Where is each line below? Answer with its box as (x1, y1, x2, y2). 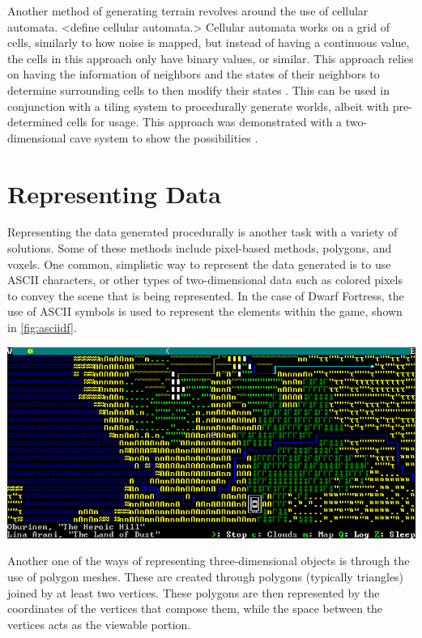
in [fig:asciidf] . (7, 319, 77, 336)
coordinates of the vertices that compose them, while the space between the (7, 600, 383, 617)
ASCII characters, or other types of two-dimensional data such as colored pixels (7, 271, 403, 288)
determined (7, 113, 63, 130)
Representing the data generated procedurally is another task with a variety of (7, 223, 398, 240)
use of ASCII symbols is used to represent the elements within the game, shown (7, 303, 403, 320)
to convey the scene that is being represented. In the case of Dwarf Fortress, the (7, 287, 404, 304)
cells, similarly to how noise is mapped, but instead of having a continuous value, (7, 34, 410, 51)
